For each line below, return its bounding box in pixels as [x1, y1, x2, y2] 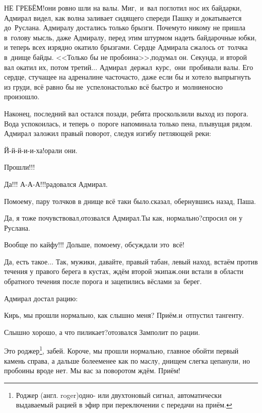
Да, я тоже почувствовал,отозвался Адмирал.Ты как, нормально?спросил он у [4, 213, 243, 223]
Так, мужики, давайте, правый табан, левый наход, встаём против [55, 256, 258, 266]
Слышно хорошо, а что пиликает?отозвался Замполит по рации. [4, 326, 200, 337]
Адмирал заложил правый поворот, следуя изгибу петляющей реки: [4, 128, 211, 139]
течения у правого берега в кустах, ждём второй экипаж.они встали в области [4, 266, 244, 277]
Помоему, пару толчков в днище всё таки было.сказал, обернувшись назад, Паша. [4, 195, 256, 206]
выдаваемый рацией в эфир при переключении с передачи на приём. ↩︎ [16, 399, 232, 410]
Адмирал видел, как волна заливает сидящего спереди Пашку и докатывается [4, 12, 242, 23]
